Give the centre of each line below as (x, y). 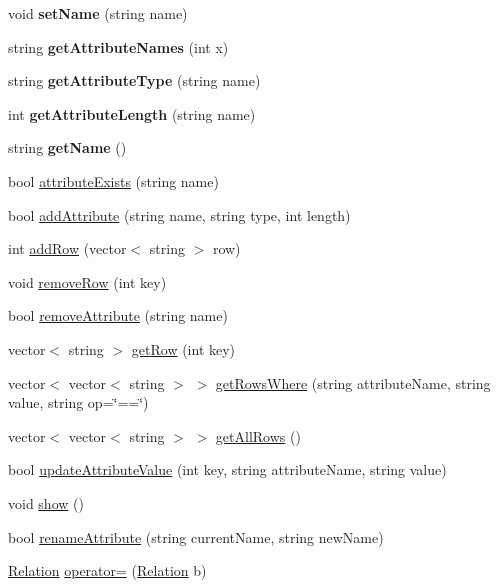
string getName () (67, 147)
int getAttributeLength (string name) (132, 113)
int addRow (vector (67, 248)
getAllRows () (258, 435)
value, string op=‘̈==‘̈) (78, 402)
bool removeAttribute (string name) (118, 315)
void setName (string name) (98, 13)
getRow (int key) (183, 348)
